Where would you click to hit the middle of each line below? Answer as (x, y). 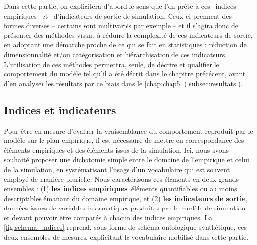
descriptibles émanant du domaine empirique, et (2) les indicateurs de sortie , (126, 198)
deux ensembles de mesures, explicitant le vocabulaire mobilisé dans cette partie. (126, 237)
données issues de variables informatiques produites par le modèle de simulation (125, 208)
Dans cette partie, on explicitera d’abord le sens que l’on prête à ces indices (120, 6)
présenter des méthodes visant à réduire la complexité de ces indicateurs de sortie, (128, 35)
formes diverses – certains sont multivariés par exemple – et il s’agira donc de (121, 25)
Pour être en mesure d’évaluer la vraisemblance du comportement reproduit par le (128, 130)
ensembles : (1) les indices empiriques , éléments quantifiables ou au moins (121, 189)
